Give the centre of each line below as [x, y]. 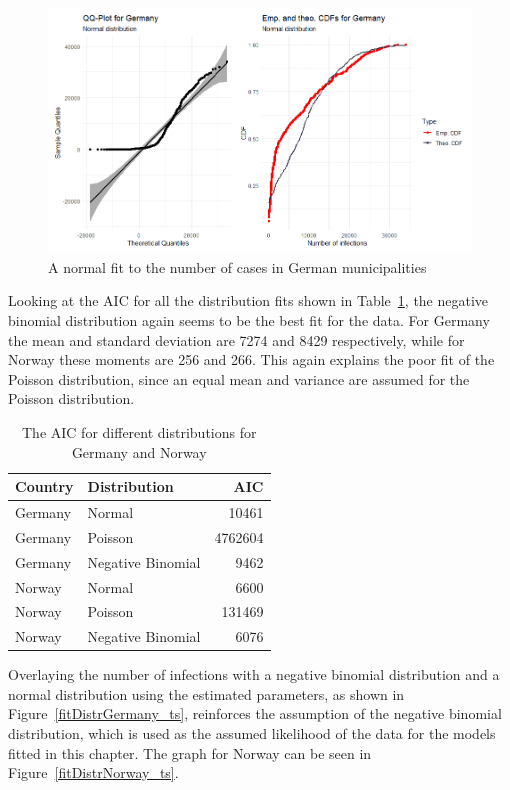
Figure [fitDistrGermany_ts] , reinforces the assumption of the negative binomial [255, 713]
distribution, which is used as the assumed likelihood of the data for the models [252, 733]
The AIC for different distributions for [139, 431]
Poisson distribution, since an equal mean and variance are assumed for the [239, 378]
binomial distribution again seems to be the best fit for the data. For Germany [249, 319]
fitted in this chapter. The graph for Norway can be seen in [190, 752]
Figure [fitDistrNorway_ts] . [93, 772]
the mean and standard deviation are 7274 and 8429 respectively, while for [236, 339]
